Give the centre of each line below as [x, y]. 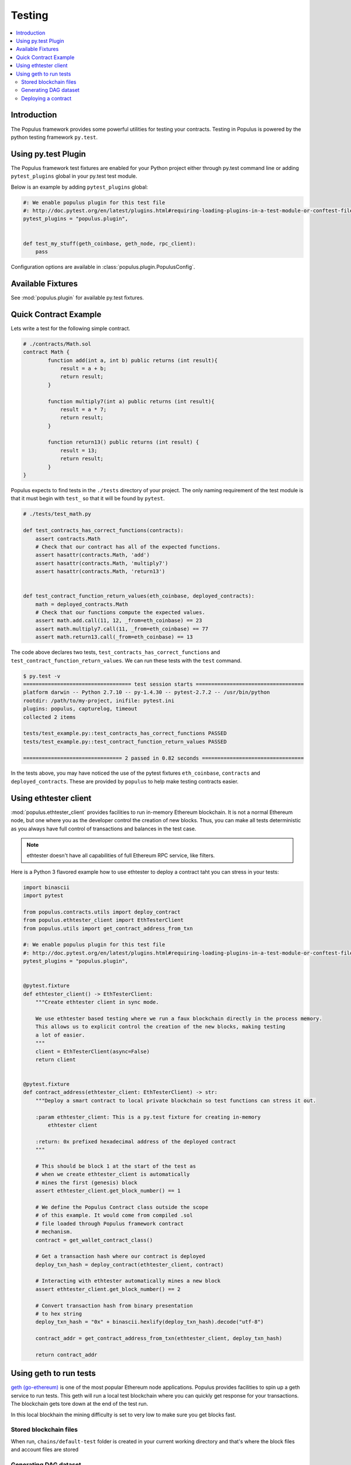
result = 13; [79, 450]
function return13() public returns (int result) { [123, 442]
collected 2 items [49, 717]
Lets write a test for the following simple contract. [71, 328]
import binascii [47, 887]
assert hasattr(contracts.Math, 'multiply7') [102, 563]
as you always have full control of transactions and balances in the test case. [104, 829]
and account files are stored [45, 1450]
